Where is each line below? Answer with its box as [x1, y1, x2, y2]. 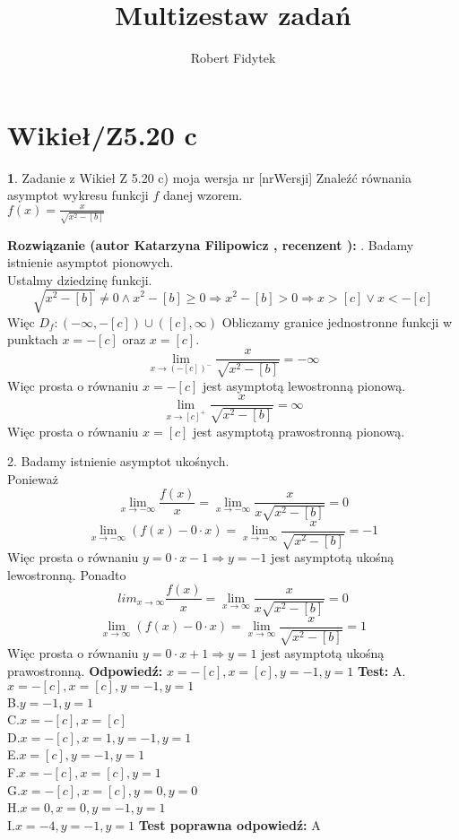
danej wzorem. [162, 186, 243, 204]
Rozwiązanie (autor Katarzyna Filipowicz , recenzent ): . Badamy [7, 235, 414, 254]
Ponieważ [7, 469, 58, 488]
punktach [7, 330, 58, 349]
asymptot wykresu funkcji [7, 186, 149, 204]
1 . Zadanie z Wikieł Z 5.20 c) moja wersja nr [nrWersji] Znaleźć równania [7, 168, 411, 186]
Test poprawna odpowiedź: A [138, 815, 321, 834]
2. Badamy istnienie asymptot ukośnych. [7, 452, 229, 471]
